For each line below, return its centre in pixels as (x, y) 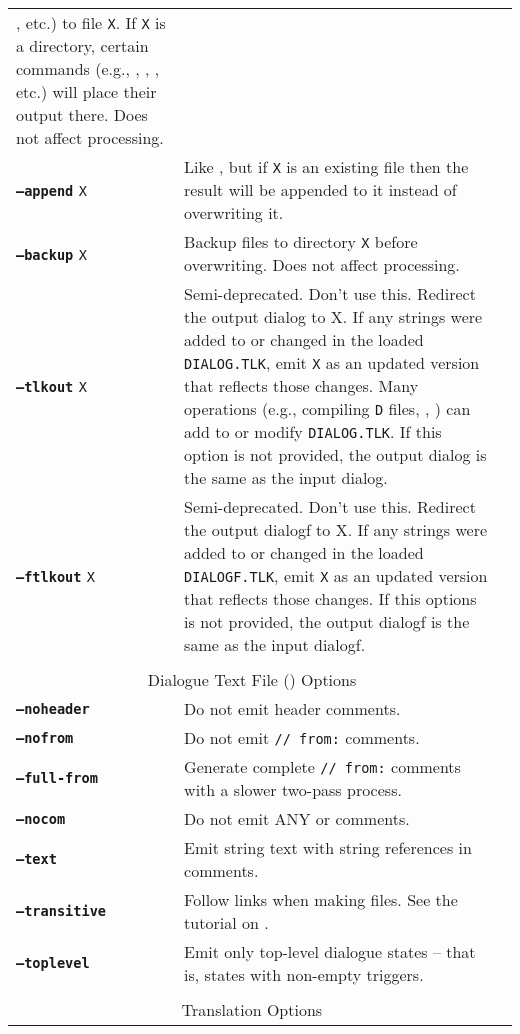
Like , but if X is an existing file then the (326, 166)
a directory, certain (82, 45)
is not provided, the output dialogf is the (327, 621)
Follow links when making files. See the (321, 899)
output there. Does (82, 114)
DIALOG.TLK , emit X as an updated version (332, 362)
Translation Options (252, 1009)
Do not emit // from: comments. (302, 737)
